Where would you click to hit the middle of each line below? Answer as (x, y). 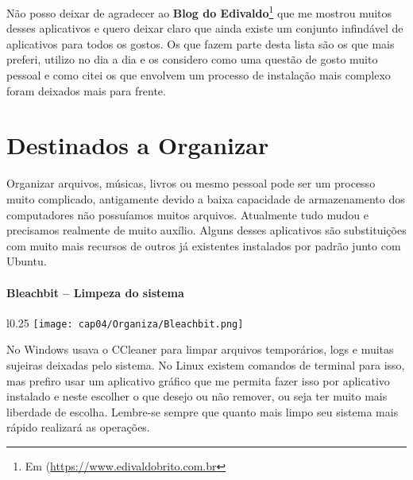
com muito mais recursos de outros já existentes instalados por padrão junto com (204, 245)
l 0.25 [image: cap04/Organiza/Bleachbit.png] (125, 322)
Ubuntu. (27, 261)
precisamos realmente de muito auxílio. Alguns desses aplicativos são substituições (206, 230)
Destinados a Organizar (138, 145)
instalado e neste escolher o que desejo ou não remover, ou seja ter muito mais (197, 396)
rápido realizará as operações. (78, 427)
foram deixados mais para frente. (86, 90)
